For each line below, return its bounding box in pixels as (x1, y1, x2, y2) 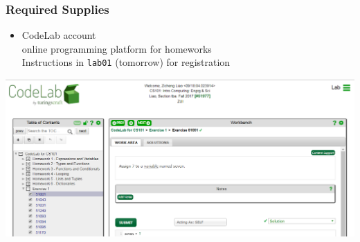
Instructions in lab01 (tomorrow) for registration (21, 55, 231, 69)
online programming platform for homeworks (21, 41, 212, 55)
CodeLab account (21, 28, 96, 42)
